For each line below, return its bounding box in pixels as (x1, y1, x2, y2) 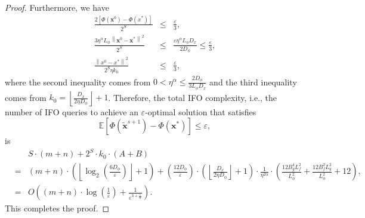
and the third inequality (209, 75, 297, 88)
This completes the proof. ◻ (5, 202, 110, 214)
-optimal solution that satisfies (145, 105, 256, 118)
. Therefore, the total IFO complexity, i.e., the (108, 91, 277, 103)
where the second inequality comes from (5, 75, 151, 88)
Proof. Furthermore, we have (5, 1, 109, 13)
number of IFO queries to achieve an (5, 105, 138, 118)
